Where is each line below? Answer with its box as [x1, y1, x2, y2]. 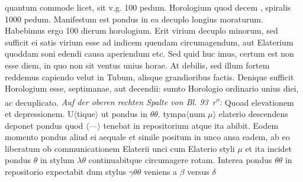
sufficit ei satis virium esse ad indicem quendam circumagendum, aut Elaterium [5, 35, 294, 48]
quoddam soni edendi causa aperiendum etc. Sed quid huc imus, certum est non [5, 47, 294, 60]
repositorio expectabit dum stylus [5, 165, 127, 177]
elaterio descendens [218, 108, 288, 119]
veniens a [144, 165, 178, 177]
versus [187, 165, 209, 177]
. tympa [157, 108, 186, 119]
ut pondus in [101, 108, 148, 119]
